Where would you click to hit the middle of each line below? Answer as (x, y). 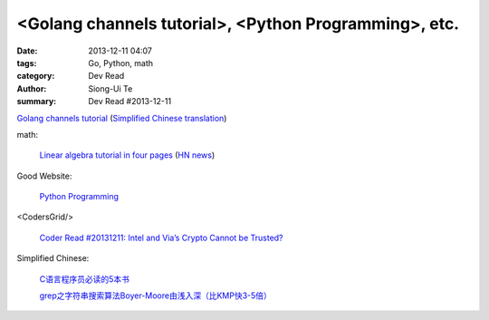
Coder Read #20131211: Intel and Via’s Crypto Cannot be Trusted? (162, 238)
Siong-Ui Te (110, 88)
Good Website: (44, 176)
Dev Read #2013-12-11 (130, 102)
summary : (37, 102)
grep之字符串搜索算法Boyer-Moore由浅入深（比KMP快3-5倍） (155, 296)
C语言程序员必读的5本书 (85, 279)
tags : (27, 63)
